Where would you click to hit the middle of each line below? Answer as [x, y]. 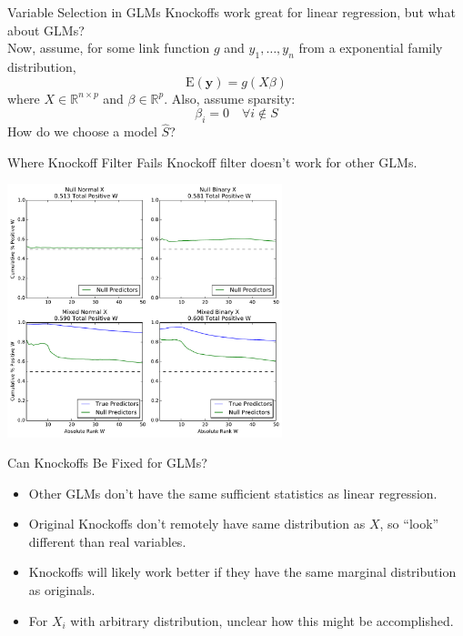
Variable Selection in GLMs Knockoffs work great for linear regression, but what [231, 12]
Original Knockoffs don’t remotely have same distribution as [197, 524]
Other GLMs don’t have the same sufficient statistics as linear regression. [233, 493]
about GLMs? [46, 30]
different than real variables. [107, 541]
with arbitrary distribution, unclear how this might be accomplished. [262, 620]
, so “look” [409, 524]
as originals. [62, 590]
